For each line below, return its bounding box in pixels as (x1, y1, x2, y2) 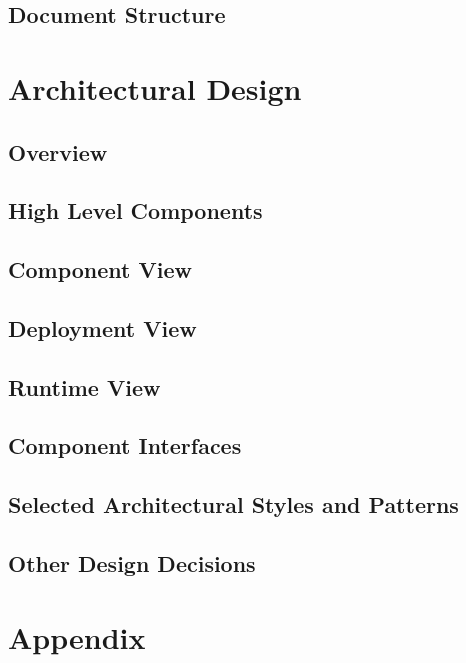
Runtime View (8, 371, 161, 402)
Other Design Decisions (8, 548, 256, 579)
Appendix (8, 616, 146, 657)
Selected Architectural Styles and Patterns (8, 489, 459, 520)
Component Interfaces (8, 430, 242, 461)
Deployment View (8, 312, 197, 343)
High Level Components (8, 195, 263, 226)
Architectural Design (8, 67, 302, 108)
